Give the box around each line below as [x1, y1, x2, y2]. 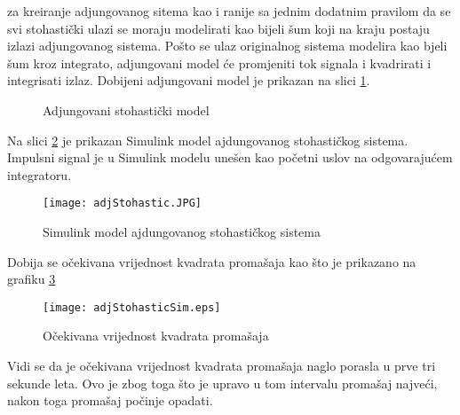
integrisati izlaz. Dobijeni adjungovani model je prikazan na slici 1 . [7, 71, 370, 90]
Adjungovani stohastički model [43, 100, 210, 119]
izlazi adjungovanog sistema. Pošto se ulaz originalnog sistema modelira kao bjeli [7, 36, 448, 55]
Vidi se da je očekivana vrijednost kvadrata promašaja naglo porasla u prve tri [7, 356, 436, 375]
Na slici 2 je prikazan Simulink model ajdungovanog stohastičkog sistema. [7, 130, 408, 149]
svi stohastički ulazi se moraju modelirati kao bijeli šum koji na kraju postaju [7, 19, 430, 37]
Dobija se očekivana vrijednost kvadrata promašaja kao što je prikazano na [7, 252, 416, 270]
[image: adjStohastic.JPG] [43, 197, 202, 210]
